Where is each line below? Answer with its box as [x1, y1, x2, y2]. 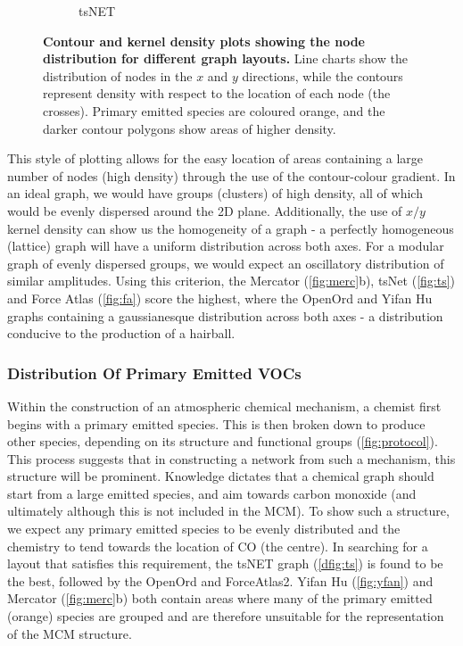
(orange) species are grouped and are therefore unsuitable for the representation [7, 607, 444, 625]
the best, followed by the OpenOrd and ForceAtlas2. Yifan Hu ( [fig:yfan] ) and [7, 571, 434, 590]
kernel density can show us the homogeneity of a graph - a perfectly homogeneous [7, 219, 454, 237]
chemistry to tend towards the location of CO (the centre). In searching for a [7, 536, 428, 555]
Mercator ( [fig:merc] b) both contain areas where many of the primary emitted [7, 589, 433, 608]
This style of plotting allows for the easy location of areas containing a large [7, 149, 423, 168]
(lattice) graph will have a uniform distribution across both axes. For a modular [7, 236, 444, 255]
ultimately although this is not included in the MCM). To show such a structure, [7, 501, 450, 520]
